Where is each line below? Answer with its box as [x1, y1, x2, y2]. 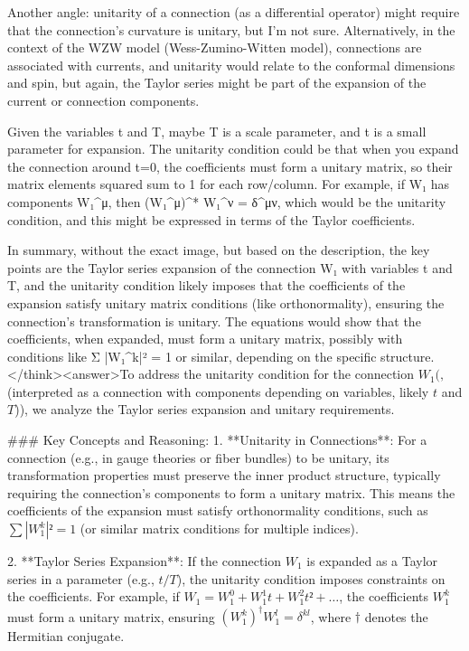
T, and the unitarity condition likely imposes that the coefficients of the [7, 276, 406, 295]
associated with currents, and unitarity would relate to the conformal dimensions [7, 55, 455, 74]
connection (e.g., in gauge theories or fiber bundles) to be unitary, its [7, 448, 389, 467]
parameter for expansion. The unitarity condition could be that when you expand [7, 139, 459, 158]
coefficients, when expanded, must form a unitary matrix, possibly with [7, 329, 403, 348]
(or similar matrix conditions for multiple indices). [80, 519, 359, 538]
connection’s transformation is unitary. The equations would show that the [7, 311, 421, 330]
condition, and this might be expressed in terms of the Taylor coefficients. [7, 210, 416, 229]
